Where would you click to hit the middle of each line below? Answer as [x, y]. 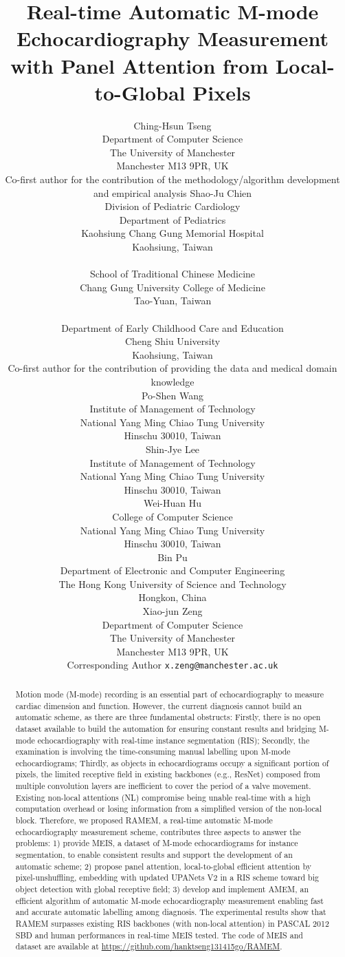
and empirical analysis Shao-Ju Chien [172, 192]
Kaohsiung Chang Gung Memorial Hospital [172, 233]
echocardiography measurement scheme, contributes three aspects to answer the [158, 831]
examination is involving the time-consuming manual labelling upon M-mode [153, 751]
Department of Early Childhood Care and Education [172, 327]
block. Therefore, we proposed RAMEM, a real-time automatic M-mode [144, 820]
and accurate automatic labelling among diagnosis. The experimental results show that [171, 912]
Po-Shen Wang [172, 395]
